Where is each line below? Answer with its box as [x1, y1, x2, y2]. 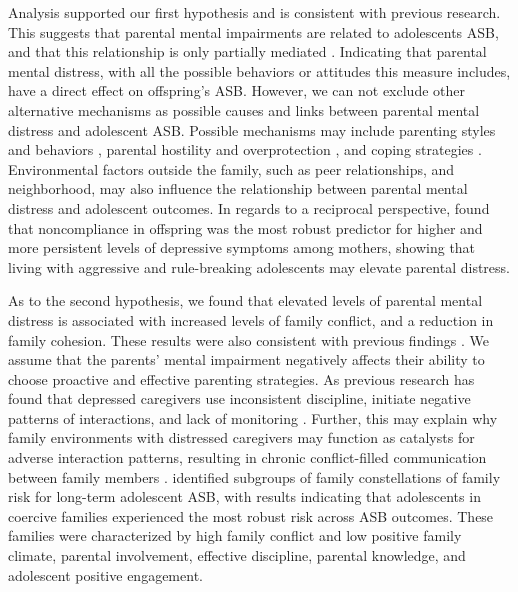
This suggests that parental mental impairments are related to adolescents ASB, [8, 21, 499, 42]
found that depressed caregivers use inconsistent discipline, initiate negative [8, 388, 471, 409]
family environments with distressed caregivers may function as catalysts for [8, 427, 475, 448]
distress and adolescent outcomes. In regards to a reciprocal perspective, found [8, 197, 490, 218]
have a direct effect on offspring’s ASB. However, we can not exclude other [8, 80, 465, 101]
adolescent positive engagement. [8, 564, 203, 585]
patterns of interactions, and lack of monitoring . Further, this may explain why [8, 407, 498, 428]
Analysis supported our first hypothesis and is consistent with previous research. [8, 2, 501, 22]
